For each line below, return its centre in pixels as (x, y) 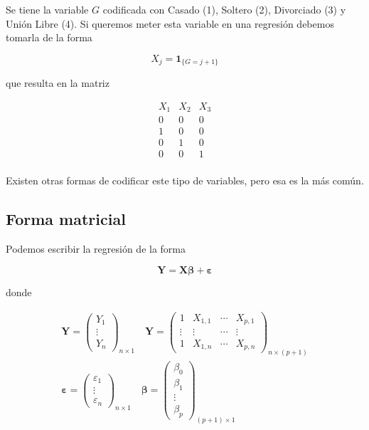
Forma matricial (66, 219)
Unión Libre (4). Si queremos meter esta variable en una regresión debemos (170, 23)
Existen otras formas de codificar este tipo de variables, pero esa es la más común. (185, 180)
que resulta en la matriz (58, 83)
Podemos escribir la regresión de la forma (96, 249)
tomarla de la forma (49, 37)
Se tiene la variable (47, 9)
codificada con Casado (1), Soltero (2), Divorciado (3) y (224, 9)
